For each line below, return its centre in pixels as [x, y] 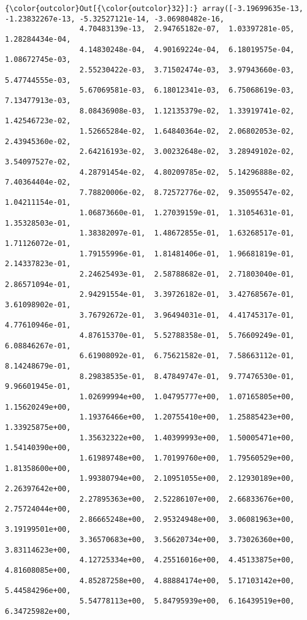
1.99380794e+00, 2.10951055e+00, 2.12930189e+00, [187, 479]
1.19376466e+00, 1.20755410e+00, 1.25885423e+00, [187, 417]
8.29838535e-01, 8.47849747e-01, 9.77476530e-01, [187, 376]
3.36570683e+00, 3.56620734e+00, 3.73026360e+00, [187, 540]
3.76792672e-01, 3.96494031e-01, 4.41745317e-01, [187, 315]
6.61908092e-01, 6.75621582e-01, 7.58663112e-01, [187, 356]
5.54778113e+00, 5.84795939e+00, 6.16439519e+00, [187, 601]
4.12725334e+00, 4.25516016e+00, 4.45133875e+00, [187, 560]
